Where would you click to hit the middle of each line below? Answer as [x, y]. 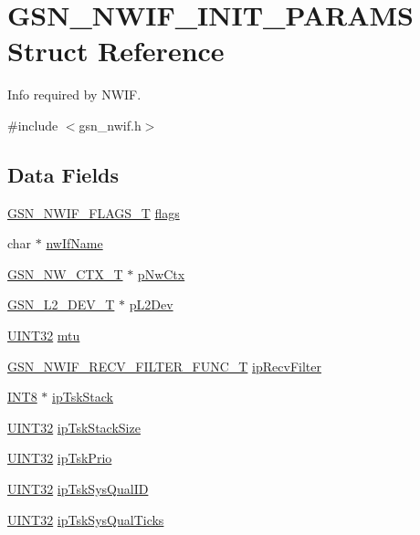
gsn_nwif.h [110, 125]
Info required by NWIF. [74, 94]
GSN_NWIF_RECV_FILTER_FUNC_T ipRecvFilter [164, 366]
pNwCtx [161, 273]
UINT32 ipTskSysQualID [78, 489]
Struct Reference [116, 51]
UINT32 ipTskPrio [60, 458]
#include [33, 125]
